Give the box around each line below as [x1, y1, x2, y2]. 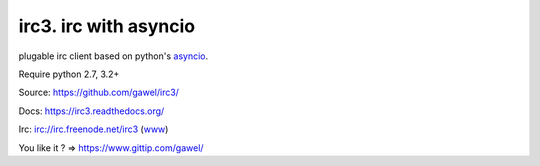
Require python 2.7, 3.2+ [18, 68, 120, 80]
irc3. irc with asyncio [18, 15, 196, 37]
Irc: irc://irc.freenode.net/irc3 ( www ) [18, 123, 169, 135]
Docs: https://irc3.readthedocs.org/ [18, 105, 165, 117]
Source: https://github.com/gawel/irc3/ [18, 86, 180, 99]
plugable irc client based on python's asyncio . [18, 50, 209, 62]
